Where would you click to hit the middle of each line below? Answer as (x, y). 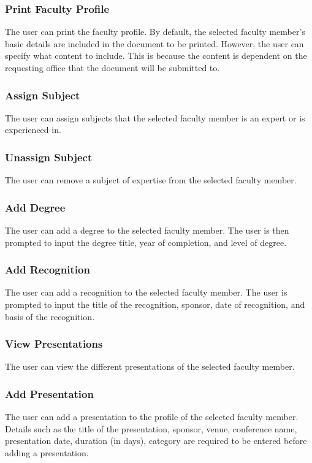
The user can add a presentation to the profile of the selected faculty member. (152, 417)
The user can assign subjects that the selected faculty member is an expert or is (155, 117)
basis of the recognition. (50, 316)
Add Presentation (49, 393)
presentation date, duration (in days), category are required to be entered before (156, 441)
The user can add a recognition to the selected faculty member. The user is (146, 292)
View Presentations (54, 344)
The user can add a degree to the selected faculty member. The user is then (147, 230)
